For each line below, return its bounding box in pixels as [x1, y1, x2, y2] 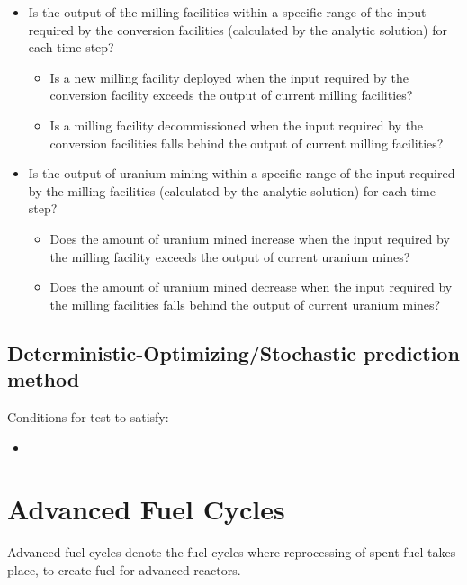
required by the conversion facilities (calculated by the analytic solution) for [28, 20, 447, 39]
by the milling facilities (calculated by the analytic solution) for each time [28, 181, 436, 200]
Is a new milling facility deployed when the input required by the [49, 67, 409, 86]
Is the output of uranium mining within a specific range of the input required [28, 164, 455, 183]
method [7, 365, 80, 393]
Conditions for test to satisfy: [7, 407, 169, 426]
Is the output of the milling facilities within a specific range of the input [28, 3, 427, 21]
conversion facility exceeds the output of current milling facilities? [49, 85, 413, 104]
